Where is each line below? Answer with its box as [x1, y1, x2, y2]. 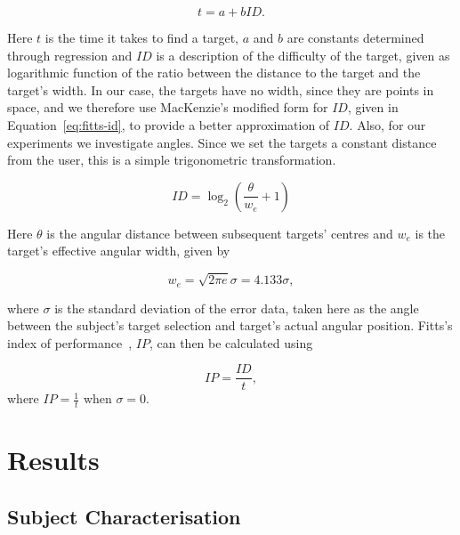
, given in [347, 98, 399, 117]
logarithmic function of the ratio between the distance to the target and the [7, 63, 421, 82]
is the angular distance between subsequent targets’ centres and [46, 223, 393, 242]
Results [7, 442, 100, 478]
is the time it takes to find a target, [44, 28, 238, 46]
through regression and [7, 45, 133, 64]
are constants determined [286, 28, 424, 46]
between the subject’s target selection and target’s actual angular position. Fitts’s [7, 316, 453, 335]
